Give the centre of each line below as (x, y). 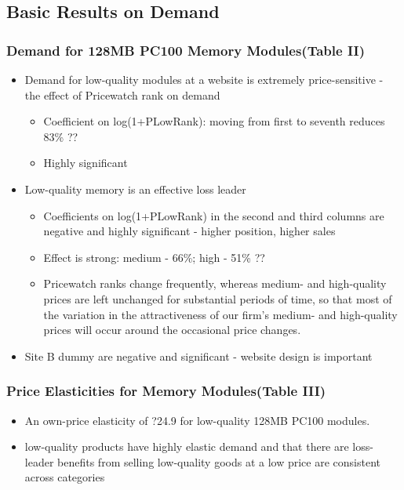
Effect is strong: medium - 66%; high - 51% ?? (154, 257)
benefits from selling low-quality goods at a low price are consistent (219, 461)
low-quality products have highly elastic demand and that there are (187, 446)
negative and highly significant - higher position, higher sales (189, 231)
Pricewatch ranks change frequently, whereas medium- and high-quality (215, 283)
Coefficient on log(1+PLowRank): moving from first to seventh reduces (214, 121)
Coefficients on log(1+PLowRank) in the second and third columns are (214, 215)
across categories (65, 477)
